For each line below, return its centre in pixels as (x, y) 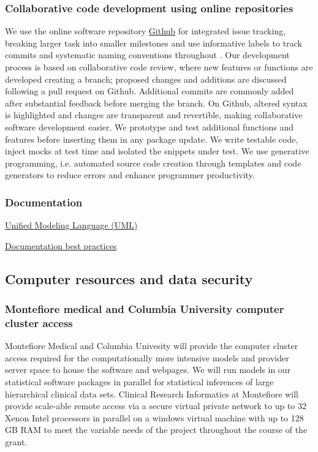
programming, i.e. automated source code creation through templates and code (153, 163)
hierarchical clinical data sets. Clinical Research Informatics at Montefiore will (152, 394)
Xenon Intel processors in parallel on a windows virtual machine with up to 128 (154, 417)
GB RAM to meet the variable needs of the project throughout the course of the (156, 430)
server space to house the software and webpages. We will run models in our (148, 370)
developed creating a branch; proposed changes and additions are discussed (146, 79)
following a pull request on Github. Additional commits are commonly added (150, 91)
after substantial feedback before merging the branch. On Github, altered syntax (156, 103)
